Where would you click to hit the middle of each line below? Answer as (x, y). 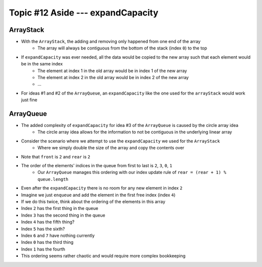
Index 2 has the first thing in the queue (60, 208)
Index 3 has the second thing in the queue (63, 215)
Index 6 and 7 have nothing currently (58, 236)
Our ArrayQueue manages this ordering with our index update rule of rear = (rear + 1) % (132, 173)
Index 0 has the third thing (47, 242)
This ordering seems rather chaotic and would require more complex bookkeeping (103, 256)
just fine (29, 100)
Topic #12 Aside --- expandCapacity (84, 13)
